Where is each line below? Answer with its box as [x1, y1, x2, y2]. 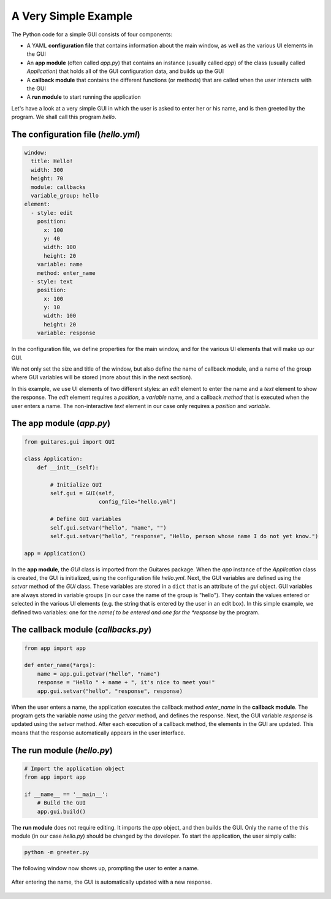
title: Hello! [31, 158, 74, 165]
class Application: [24, 455, 83, 463]
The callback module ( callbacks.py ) [11, 625, 152, 635]
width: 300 [31, 166, 64, 173]
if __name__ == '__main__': [24, 790, 108, 798]
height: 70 [31, 175, 64, 182]
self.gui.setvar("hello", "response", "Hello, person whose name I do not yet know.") [50, 533, 319, 539]
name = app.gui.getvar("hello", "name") [37, 670, 161, 677]
